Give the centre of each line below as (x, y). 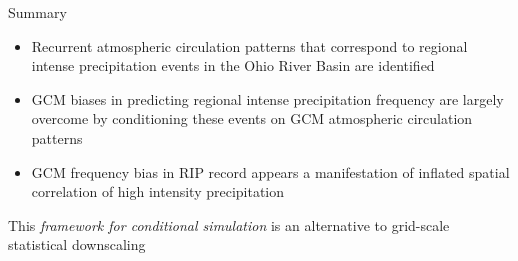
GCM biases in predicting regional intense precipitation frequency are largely (267, 98)
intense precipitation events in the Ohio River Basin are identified (233, 65)
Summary (37, 12)
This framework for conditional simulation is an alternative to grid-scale (229, 224)
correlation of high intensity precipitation (158, 191)
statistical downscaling (77, 244)
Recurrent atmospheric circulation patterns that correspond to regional (249, 45)
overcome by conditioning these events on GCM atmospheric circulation (252, 118)
